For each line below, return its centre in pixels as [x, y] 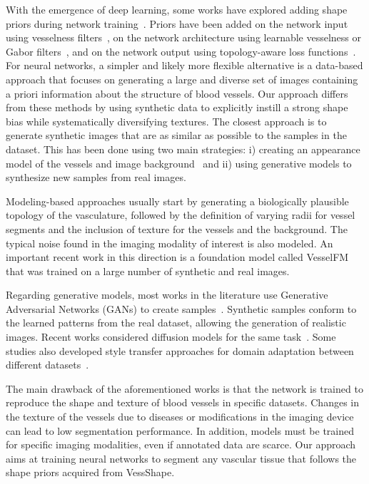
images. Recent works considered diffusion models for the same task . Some [171, 337]
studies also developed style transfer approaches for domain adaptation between [180, 350]
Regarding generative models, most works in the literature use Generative [167, 295]
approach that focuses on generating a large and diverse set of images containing [182, 79]
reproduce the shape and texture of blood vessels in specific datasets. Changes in [182, 402]
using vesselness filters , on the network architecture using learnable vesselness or [184, 37]
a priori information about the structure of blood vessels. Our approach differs [177, 93]
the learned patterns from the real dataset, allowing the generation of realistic [176, 323]
